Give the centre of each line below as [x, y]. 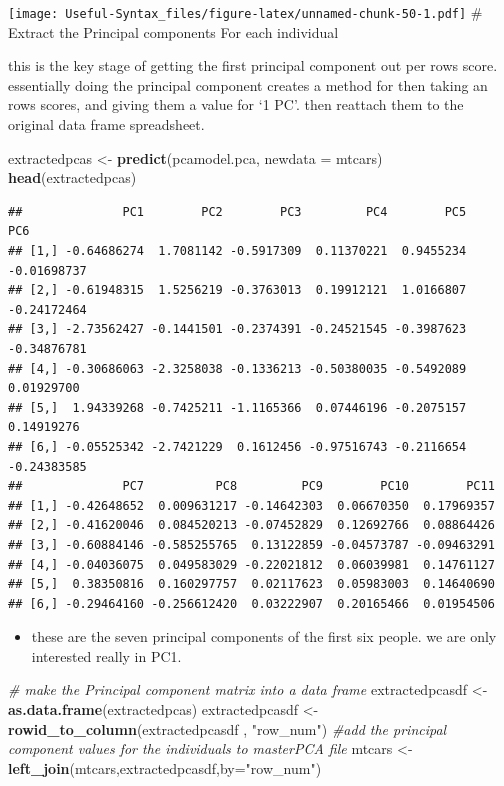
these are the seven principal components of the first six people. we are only [264, 636]
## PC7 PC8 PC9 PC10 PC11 [251, 486]
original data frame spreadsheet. [106, 124]
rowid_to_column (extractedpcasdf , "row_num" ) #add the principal [227, 728]
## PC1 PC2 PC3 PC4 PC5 [237, 211]
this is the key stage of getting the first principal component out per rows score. [253, 65]
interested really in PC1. [106, 655]
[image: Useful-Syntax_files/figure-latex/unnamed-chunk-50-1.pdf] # [245, 12]
